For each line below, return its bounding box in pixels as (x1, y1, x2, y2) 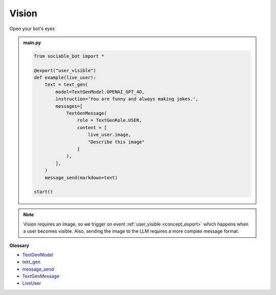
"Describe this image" (87, 139, 145, 145)
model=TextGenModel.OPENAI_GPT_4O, (55, 89, 145, 94)
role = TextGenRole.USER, (77, 117, 142, 124)
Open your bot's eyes (9, 26, 55, 32)
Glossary (9, 242, 30, 249)
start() (34, 189, 53, 195)
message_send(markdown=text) (44, 175, 118, 181)
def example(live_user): (34, 75, 97, 81)
